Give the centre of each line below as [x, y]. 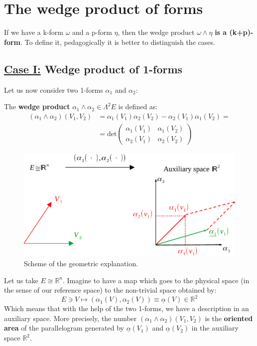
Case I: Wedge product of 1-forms [93, 69]
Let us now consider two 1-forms [54, 89]
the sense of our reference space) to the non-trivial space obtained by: [110, 290]
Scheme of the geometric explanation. [81, 263]
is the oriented [229, 318]
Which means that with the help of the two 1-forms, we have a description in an [127, 308]
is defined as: [138, 106]
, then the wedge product [156, 32]
